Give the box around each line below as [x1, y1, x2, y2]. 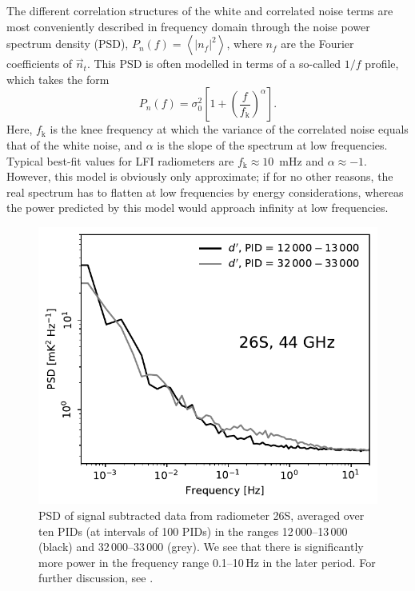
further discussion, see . [38, 569, 154, 586]
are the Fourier [281, 35, 354, 52]
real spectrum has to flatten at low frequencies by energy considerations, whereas [6, 183, 404, 200]
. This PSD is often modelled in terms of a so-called [86, 55, 341, 72]
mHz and [279, 152, 324, 169]
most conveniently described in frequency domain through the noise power [6, 18, 370, 34]
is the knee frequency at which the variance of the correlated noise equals [50, 121, 409, 138]
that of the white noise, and [6, 136, 143, 153]
